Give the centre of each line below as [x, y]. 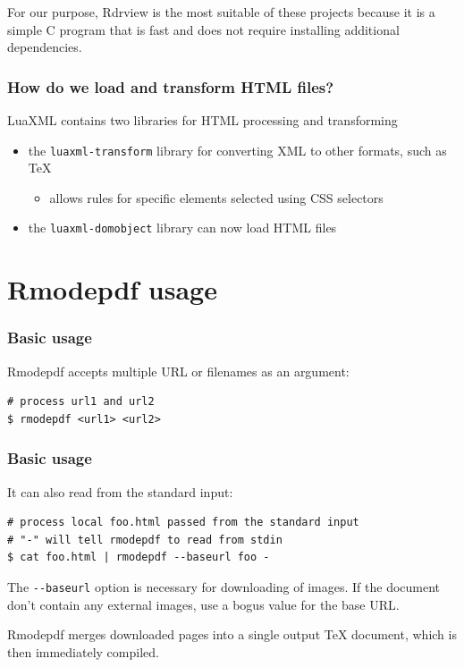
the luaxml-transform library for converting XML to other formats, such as [237, 150]
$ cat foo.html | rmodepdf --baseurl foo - [139, 557]
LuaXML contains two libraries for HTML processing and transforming [202, 120]
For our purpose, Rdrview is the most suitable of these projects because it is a [221, 12]
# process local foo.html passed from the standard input [183, 523]
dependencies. [45, 47]
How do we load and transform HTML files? [171, 86]
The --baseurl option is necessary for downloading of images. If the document [224, 587]
